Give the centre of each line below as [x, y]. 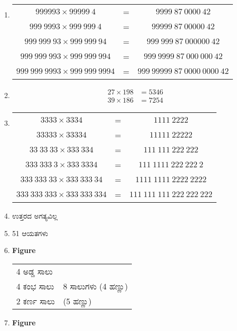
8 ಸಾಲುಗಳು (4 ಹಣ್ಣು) [95, 286]
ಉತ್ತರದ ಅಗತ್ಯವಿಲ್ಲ [35, 216]
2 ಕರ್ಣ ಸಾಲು [35, 301]
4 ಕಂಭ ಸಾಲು [35, 286]
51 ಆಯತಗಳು [30, 233]
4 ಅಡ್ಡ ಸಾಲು [34, 271]
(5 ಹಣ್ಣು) [77, 301]
